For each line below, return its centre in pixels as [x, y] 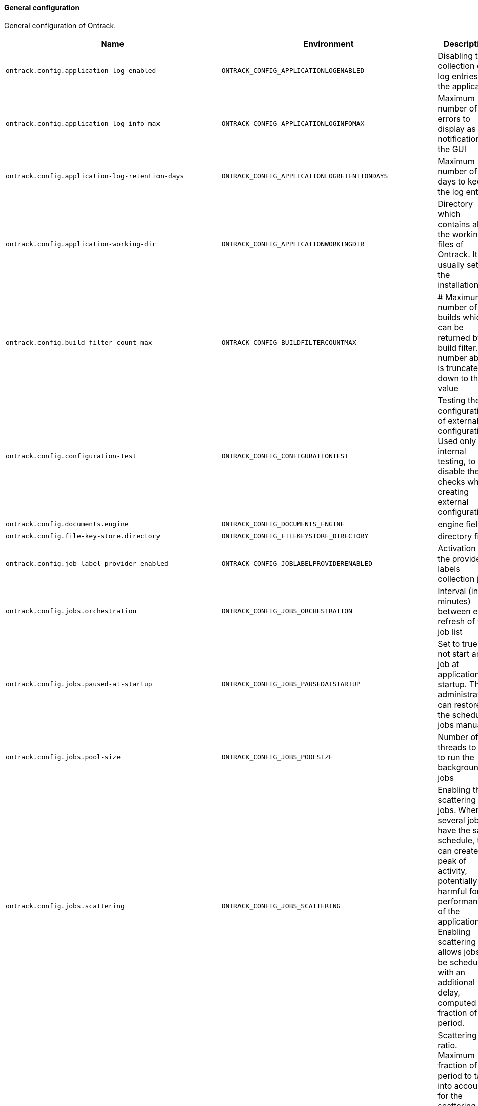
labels [449, 568]
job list [450, 631]
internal [452, 451]
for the [450, 1096]
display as [457, 128]
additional [456, 982]
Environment [329, 43]
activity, [452, 871]
